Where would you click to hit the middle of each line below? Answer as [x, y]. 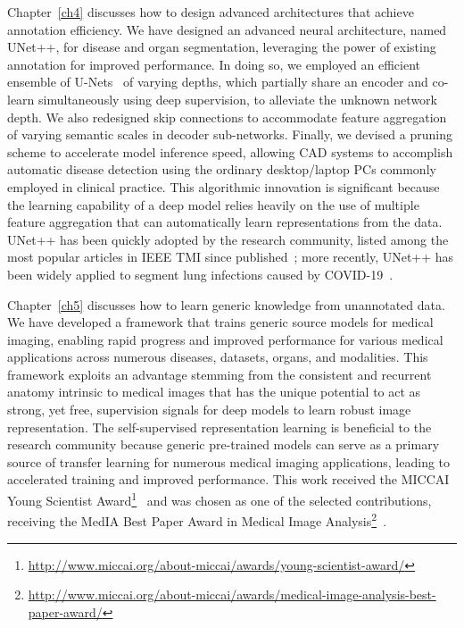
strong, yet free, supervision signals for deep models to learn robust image [209, 410]
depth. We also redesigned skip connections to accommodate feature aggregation [227, 117]
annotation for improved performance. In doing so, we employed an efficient [214, 64]
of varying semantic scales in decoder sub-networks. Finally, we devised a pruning [230, 134]
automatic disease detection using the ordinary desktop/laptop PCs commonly [222, 169]
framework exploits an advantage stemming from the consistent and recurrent [220, 374]
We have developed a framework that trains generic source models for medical [220, 322]
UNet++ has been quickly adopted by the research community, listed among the [228, 239]
